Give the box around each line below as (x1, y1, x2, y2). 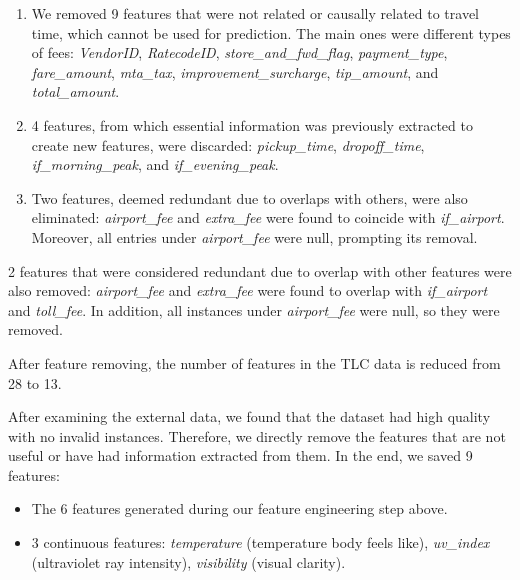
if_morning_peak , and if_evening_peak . (31, 154, 279, 175)
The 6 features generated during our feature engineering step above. (31, 498, 448, 519)
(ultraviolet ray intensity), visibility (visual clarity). (31, 551, 346, 572)
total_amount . (31, 81, 120, 102)
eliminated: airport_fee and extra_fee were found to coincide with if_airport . (31, 207, 505, 228)
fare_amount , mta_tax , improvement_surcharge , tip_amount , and (31, 61, 439, 82)
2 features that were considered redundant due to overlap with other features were (8, 260, 512, 281)
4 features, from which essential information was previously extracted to (31, 114, 473, 135)
